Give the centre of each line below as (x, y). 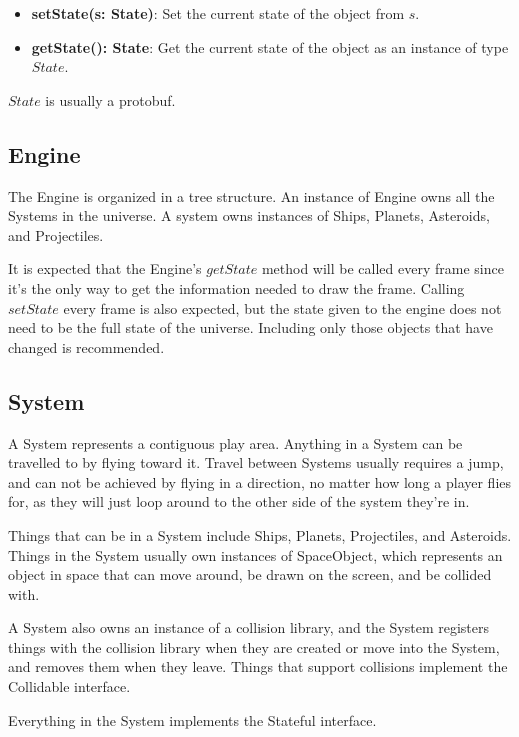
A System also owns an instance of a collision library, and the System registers (249, 627)
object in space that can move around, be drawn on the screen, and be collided (250, 574)
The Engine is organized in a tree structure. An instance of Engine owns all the (251, 195)
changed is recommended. (86, 346)
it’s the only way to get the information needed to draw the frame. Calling (236, 287)
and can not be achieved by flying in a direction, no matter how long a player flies (260, 481)
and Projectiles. (56, 234)
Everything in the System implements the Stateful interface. (192, 719)
